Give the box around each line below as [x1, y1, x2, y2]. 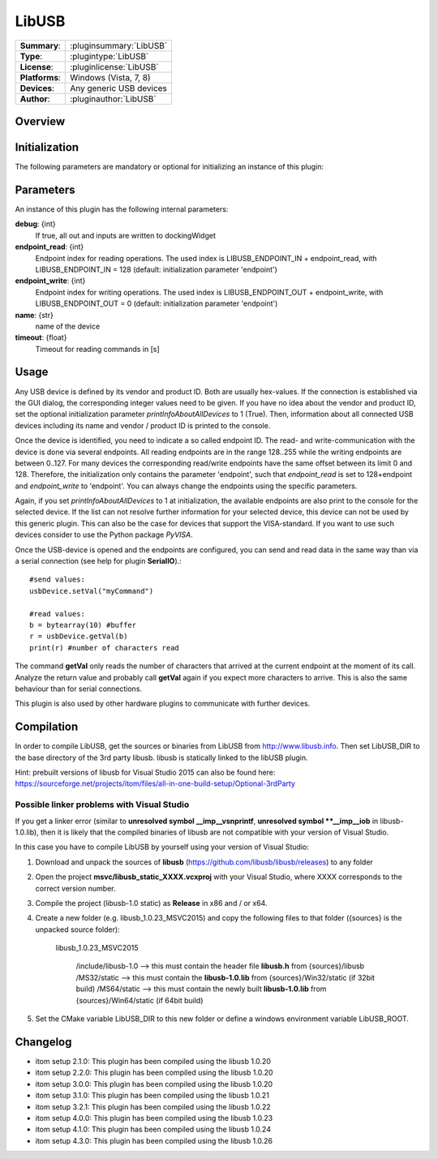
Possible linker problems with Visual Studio [15, 799, 190, 810]
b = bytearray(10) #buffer [29, 620, 137, 629]
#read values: [29, 609, 85, 618]
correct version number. [35, 883, 116, 893]
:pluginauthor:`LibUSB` [70, 93, 157, 105]
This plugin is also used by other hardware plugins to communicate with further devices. [15, 698, 311, 709]
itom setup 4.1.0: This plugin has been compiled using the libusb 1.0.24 [35, 1124, 272, 1135]
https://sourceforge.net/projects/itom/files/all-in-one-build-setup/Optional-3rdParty [15, 779, 296, 788]
